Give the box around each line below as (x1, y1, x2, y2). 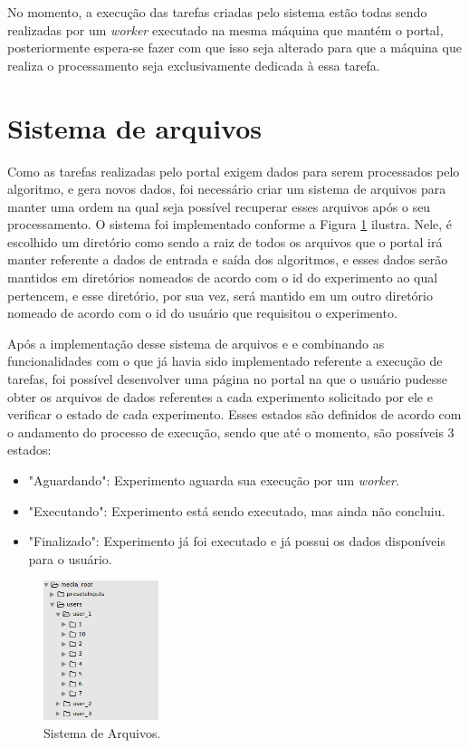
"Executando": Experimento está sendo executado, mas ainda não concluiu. (28, 501, 445, 520)
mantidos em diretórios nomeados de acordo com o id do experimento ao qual (7, 268, 438, 287)
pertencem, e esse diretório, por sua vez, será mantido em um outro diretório (7, 285, 433, 304)
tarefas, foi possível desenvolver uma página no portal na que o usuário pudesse (7, 369, 448, 388)
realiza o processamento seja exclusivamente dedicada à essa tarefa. (7, 55, 380, 74)
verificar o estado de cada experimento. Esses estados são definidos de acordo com (7, 405, 462, 424)
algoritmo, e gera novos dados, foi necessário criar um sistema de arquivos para (7, 179, 446, 198)
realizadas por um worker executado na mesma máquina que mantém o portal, (7, 20, 444, 39)
